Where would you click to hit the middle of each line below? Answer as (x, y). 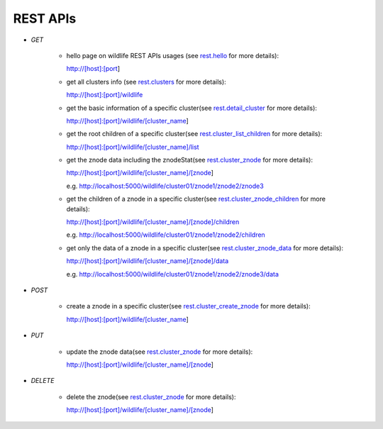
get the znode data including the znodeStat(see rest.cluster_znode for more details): (190, 160)
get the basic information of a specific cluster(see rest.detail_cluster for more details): (191, 108)
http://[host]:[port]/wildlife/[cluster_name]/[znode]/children (153, 222)
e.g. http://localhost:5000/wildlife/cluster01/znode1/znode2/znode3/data (173, 274)
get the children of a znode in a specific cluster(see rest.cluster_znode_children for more (196, 199)
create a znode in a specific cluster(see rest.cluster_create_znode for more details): (189, 306)
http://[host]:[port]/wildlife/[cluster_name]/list (133, 147)
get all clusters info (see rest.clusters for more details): (146, 82)
